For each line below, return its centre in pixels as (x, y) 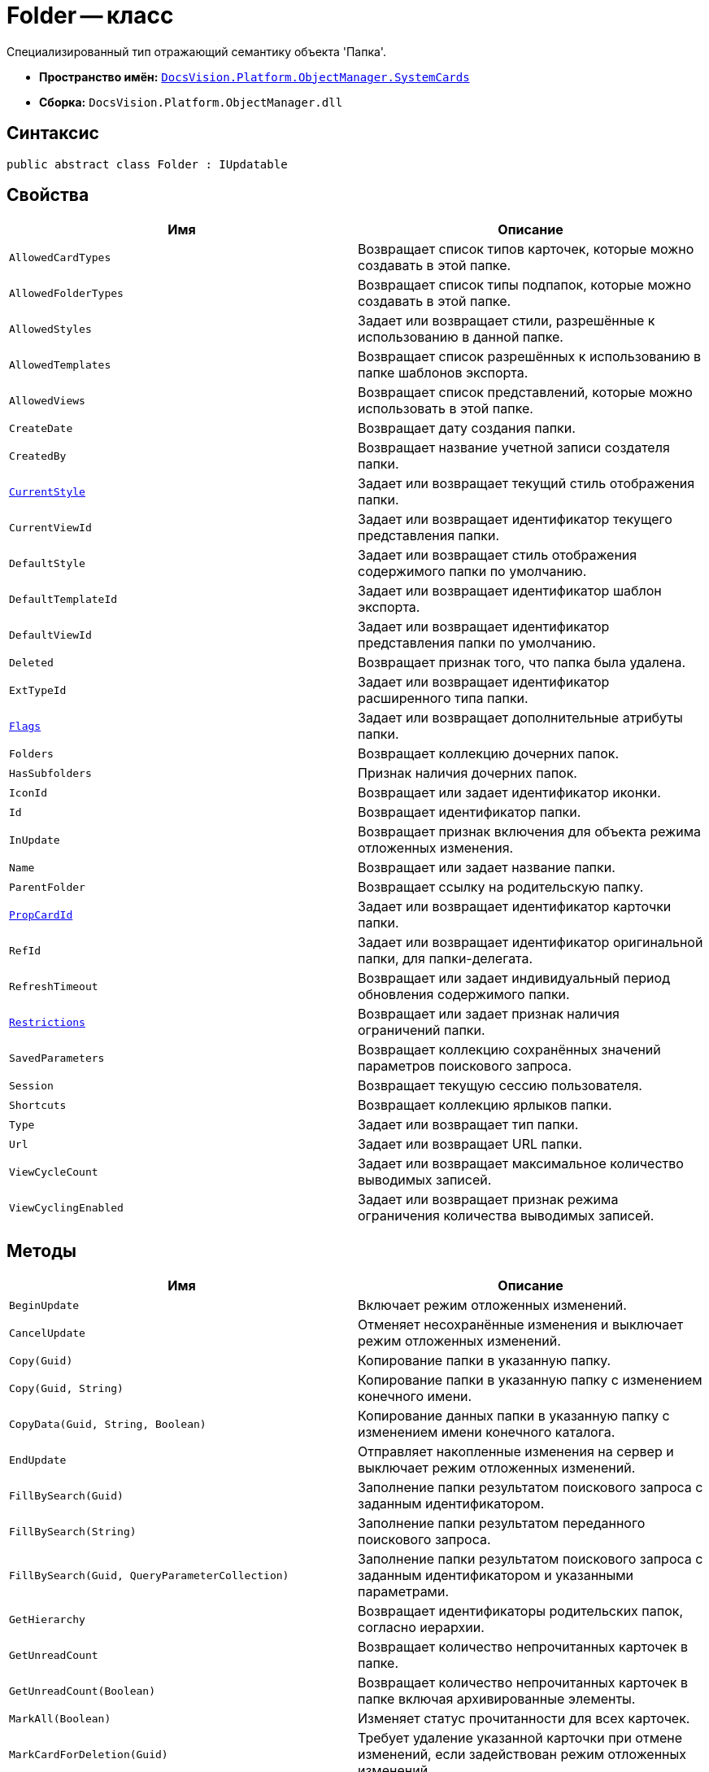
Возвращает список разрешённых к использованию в (530, 357)
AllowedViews (47, 400)
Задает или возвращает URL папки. (470, 1144)
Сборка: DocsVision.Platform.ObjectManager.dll (191, 102)
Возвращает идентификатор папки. (470, 812)
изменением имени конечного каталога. (487, 1432)
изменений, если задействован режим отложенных (522, 1755)
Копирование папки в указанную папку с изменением (530, 1380)
